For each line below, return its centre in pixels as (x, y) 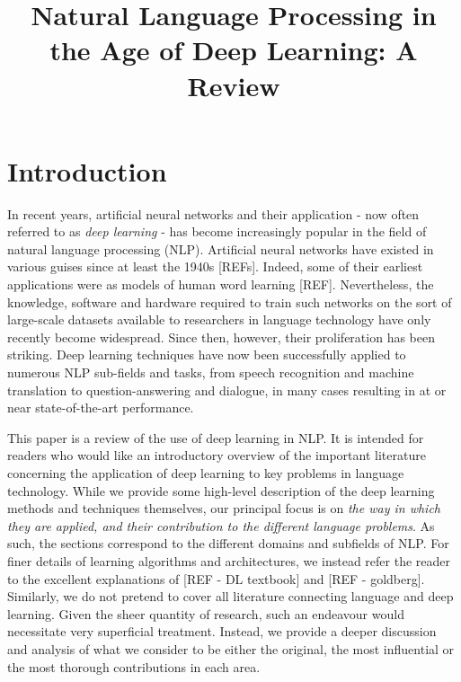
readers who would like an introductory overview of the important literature (217, 455)
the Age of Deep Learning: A (234, 50)
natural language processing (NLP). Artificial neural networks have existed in (221, 248)
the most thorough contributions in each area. (134, 666)
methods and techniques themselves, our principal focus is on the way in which (224, 508)
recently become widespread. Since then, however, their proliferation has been (221, 337)
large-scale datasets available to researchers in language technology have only (219, 319)
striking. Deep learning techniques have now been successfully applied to (207, 354)
